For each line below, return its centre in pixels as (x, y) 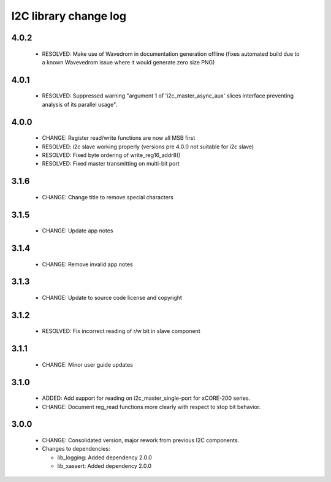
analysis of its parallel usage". (80, 104)
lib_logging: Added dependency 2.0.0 (105, 457)
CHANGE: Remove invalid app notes (87, 264)
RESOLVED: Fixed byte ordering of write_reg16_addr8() (111, 155)
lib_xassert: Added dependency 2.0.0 (105, 466)
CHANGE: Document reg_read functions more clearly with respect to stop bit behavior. (151, 407)
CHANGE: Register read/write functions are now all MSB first (119, 138)
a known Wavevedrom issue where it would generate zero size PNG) (128, 62)
